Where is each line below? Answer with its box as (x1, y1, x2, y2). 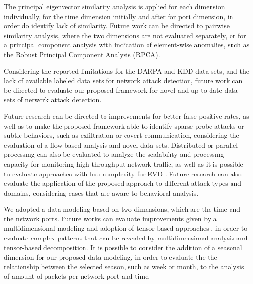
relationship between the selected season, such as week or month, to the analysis (4, 261, 244, 271)
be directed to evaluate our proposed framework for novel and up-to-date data (4, 85, 238, 95)
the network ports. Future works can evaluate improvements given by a (4, 213, 217, 223)
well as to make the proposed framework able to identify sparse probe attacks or (4, 120, 244, 131)
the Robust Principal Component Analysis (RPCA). (4, 49, 160, 59)
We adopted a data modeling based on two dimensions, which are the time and (4, 204, 241, 214)
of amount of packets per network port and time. (4, 271, 150, 281)
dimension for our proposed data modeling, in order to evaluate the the (4, 252, 217, 262)
